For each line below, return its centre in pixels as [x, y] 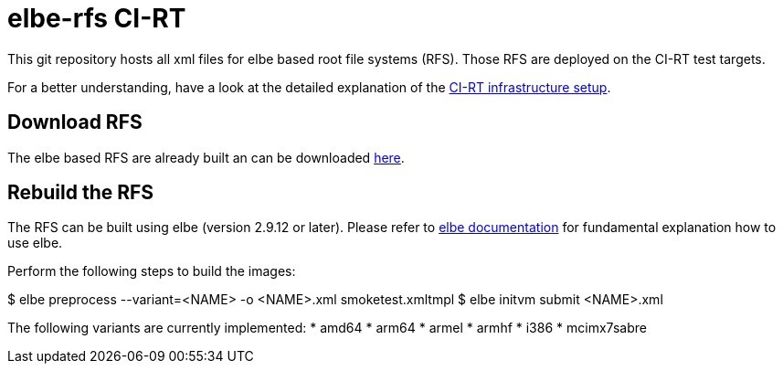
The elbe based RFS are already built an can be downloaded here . [206, 157]
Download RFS [75, 122]
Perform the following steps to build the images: [152, 271]
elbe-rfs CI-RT [97, 18]
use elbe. [35, 243]
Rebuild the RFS [81, 193]
